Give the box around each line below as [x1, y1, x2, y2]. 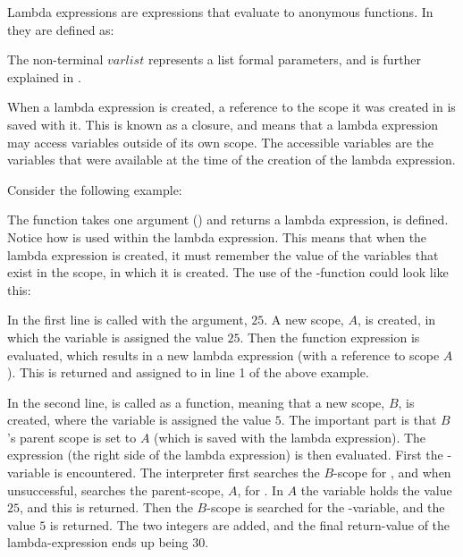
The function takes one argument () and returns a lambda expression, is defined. [7, 210, 449, 229]
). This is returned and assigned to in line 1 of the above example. [7, 363, 369, 382]
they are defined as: [7, 20, 114, 38]
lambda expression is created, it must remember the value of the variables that [7, 245, 439, 264]
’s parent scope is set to [7, 427, 137, 446]
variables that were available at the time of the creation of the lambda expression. [7, 150, 456, 169]
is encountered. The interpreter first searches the [54, 463, 320, 482]
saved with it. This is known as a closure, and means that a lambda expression [7, 114, 439, 133]
